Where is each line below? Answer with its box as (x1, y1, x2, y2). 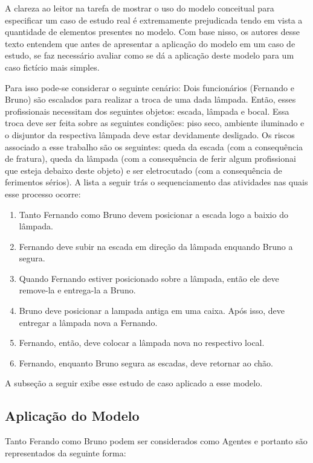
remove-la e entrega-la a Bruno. (19, 284, 136, 296)
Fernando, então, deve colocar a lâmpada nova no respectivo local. (19, 336, 265, 349)
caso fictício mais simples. (5, 60, 100, 73)
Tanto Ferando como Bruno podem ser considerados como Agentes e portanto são (5, 435, 308, 447)
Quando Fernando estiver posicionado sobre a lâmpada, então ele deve (19, 272, 279, 284)
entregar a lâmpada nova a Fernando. (19, 316, 158, 328)
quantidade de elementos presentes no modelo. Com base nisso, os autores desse (5, 25, 300, 38)
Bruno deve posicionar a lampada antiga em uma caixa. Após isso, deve (19, 304, 285, 317)
